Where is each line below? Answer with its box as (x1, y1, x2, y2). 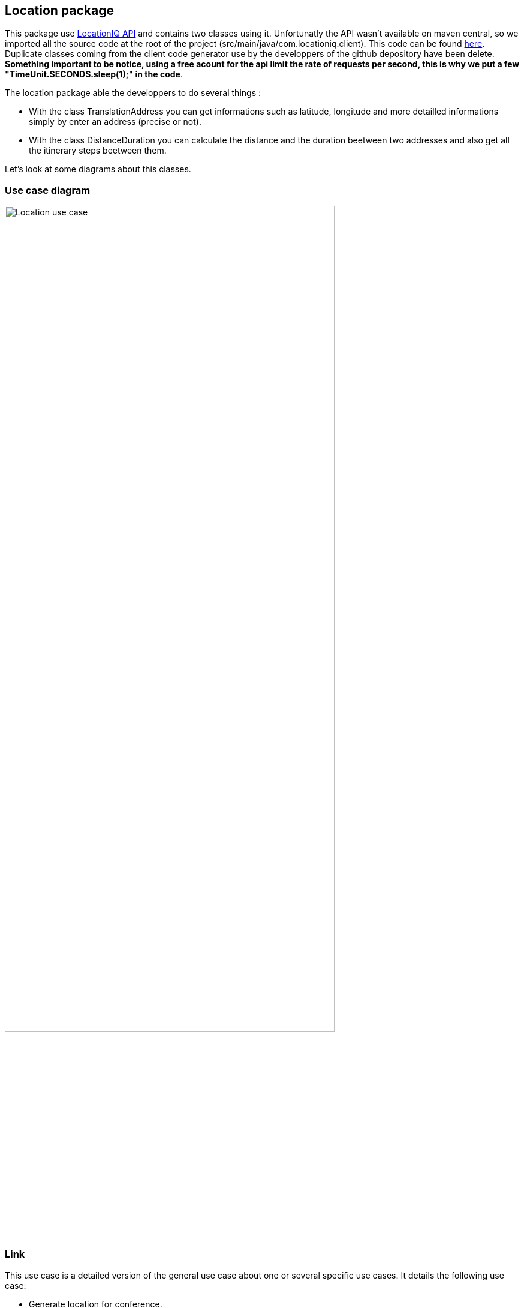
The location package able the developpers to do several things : (5, 88, 261, 98)
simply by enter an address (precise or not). (29, 116, 201, 127)
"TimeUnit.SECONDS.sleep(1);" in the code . (5, 69, 183, 80)
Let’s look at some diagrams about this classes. (5, 164, 191, 175)
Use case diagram (5, 184, 91, 196)
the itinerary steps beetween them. (29, 145, 167, 156)
